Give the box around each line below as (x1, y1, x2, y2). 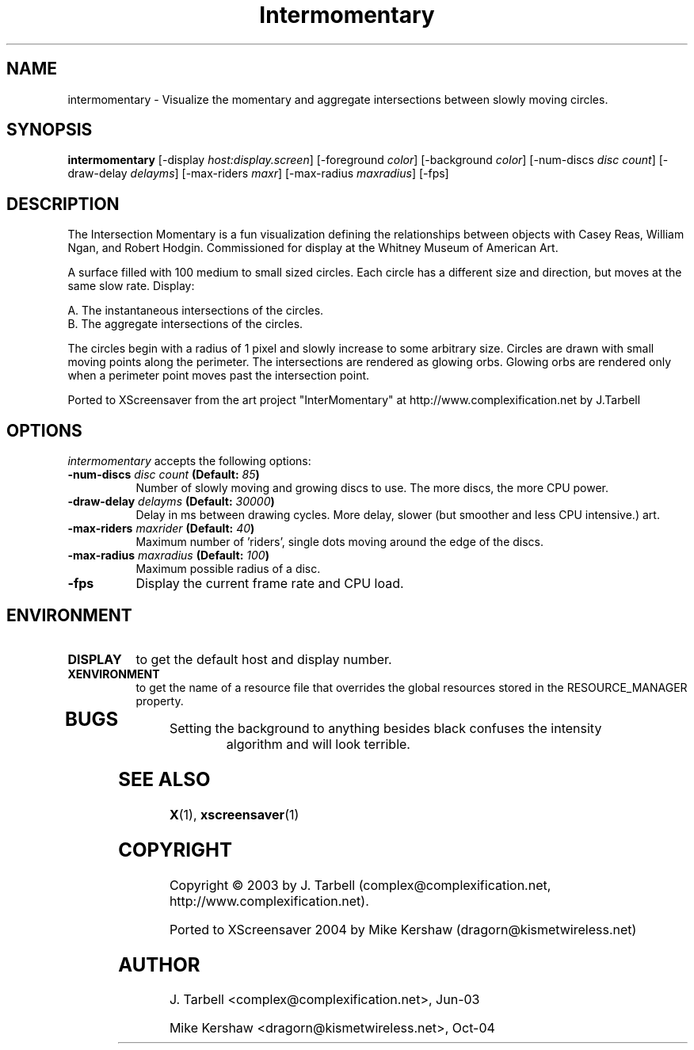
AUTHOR (118, 953, 200, 976)
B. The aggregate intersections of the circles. (67, 317, 303, 331)
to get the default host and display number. (135, 651, 392, 667)
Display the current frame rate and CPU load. (135, 575, 404, 592)
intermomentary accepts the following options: (67, 454, 311, 468)
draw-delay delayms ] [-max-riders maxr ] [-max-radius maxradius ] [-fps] (67, 166, 449, 181)
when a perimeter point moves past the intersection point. (67, 368, 370, 383)
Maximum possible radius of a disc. (135, 562, 321, 576)
